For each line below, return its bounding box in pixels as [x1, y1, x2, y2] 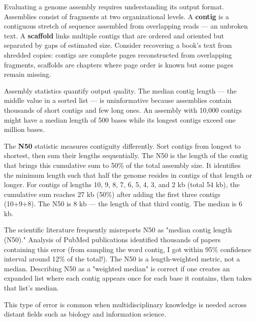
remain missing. [4, 69, 51, 79]
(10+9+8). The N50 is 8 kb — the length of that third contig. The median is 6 [4, 198, 242, 209]
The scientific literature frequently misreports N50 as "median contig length [4, 225, 232, 235]
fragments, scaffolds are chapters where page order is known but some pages [4, 59, 233, 69]
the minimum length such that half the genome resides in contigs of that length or [4, 169, 252, 180]
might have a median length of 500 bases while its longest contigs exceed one [4, 114, 236, 125]
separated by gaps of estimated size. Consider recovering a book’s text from [4, 40, 232, 50]
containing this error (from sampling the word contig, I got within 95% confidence [4, 244, 252, 254]
